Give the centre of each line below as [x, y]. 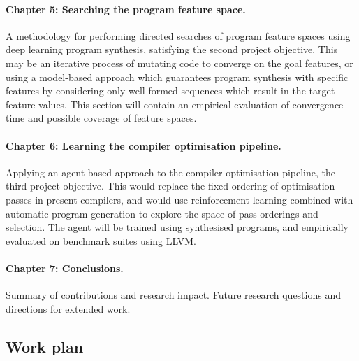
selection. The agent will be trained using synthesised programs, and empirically [177, 227]
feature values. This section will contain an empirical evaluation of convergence [175, 104]
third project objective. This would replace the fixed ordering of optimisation [170, 186]
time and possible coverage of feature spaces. [101, 118]
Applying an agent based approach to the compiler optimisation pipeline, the [170, 172]
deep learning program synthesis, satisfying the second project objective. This [172, 49]
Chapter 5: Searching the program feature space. [126, 9]
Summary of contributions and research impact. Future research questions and [173, 295]
